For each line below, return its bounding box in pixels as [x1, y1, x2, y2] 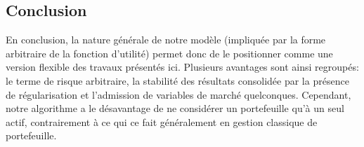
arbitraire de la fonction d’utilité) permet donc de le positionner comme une [6, 45, 333, 60]
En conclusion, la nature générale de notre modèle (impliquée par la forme [6, 32, 326, 47]
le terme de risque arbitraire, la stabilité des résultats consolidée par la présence [6, 73, 349, 87]
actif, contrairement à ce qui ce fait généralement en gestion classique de [6, 114, 318, 129]
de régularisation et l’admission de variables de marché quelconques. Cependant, [6, 87, 351, 101]
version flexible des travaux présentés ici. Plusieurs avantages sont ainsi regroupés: [6, 59, 359, 74]
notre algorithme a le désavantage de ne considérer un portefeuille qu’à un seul [6, 101, 344, 115]
